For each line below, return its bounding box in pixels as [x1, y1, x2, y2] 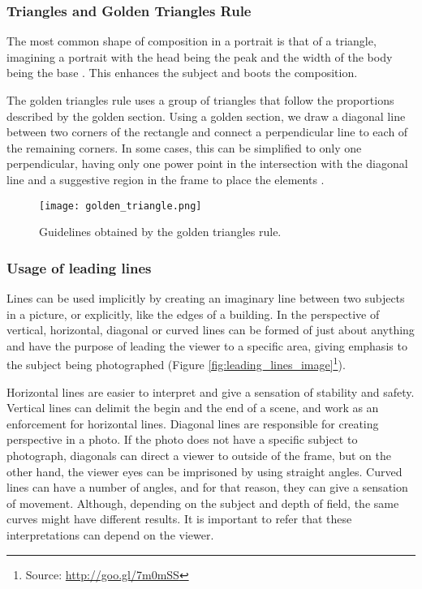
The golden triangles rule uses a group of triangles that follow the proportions [6, 92, 394, 108]
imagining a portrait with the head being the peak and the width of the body [6, 48, 393, 65]
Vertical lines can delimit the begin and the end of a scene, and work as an [6, 399, 379, 416]
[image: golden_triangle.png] [39, 200, 202, 212]
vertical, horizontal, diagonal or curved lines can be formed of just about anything [6, 321, 415, 338]
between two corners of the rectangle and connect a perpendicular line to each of [6, 123, 408, 140]
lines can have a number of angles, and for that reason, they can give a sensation [6, 479, 408, 496]
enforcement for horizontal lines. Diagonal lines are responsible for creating [6, 415, 379, 432]
